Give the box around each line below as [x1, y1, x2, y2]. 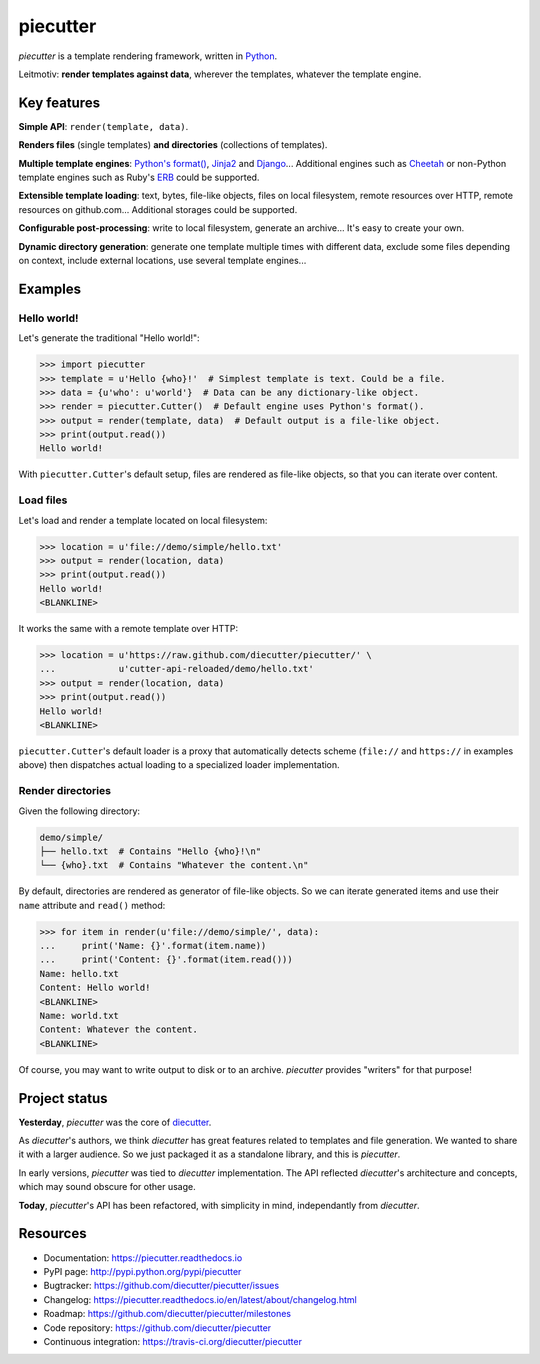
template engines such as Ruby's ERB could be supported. [18, 171, 260, 184]
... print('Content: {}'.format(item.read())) [39, 954, 294, 965]
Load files [18, 493, 68, 507]
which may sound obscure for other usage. [18, 1181, 196, 1193]
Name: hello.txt [39, 968, 120, 979]
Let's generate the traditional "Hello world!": [18, 332, 200, 344]
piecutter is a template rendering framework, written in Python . [18, 50, 278, 62]
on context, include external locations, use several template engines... [18, 254, 307, 266]
